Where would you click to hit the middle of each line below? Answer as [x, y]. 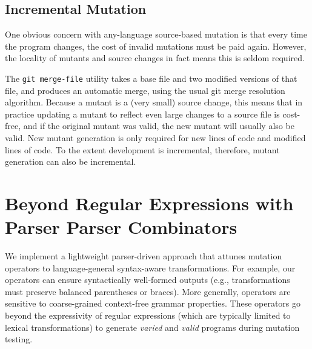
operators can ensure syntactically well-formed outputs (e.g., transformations [148, 280]
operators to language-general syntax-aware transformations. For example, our [150, 268]
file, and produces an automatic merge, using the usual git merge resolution [145, 90]
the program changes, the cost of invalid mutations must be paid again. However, [156, 46]
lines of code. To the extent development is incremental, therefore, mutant [142, 149]
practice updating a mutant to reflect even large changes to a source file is [142, 114]
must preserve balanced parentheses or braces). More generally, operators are [148, 291]
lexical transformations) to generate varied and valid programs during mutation [152, 327]
